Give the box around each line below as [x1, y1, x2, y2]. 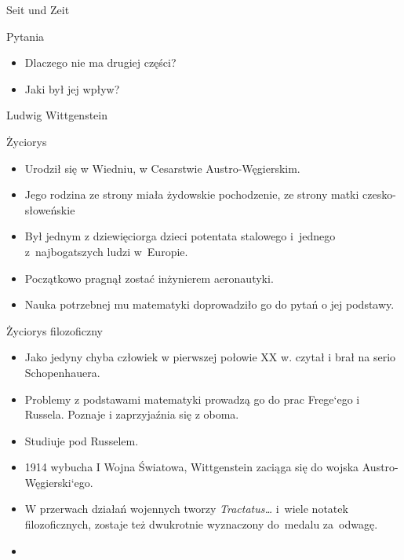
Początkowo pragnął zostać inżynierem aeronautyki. [24, 269, 274, 286]
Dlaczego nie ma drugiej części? [24, 54, 177, 71]
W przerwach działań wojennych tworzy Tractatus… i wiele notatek [24, 500, 348, 517]
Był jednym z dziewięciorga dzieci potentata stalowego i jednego [24, 228, 336, 244]
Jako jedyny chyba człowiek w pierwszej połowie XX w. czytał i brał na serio [24, 349, 396, 365]
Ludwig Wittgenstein [6, 107, 108, 123]
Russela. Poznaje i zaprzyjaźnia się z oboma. [24, 406, 239, 423]
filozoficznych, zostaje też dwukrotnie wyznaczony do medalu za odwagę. [24, 516, 378, 533]
